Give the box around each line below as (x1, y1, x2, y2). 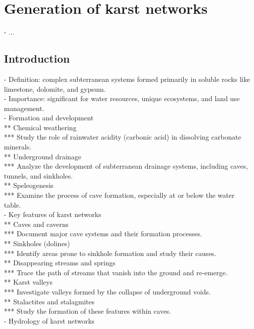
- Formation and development (4, 112, 94, 123)
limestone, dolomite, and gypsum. (4, 83, 106, 94)
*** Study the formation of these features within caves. (4, 306, 171, 316)
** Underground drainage (4, 151, 82, 161)
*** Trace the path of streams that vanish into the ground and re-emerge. (4, 267, 228, 277)
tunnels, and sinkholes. (4, 170, 73, 181)
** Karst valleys (4, 277, 53, 287)
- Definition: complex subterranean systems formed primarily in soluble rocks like (4, 73, 250, 84)
